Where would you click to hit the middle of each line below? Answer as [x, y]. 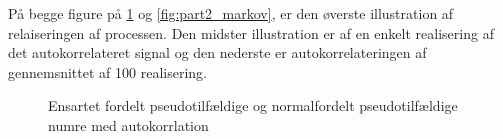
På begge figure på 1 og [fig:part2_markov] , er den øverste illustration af [231, 13]
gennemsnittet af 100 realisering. [107, 71]
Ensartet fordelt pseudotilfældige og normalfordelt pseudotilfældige [253, 105]
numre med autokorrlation [128, 124]
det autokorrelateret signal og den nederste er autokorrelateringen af [217, 52]
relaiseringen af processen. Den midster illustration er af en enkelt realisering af [251, 32]
